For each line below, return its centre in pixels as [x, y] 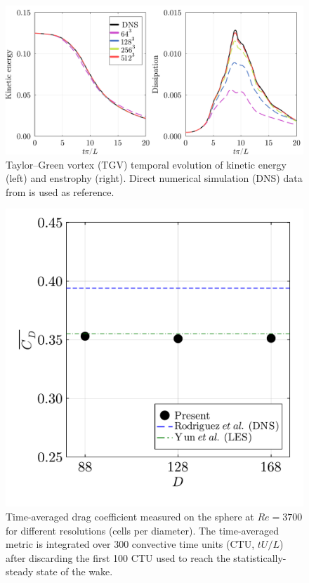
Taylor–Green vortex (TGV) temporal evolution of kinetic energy [146, 164]
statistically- [260, 557]
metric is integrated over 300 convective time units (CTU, [130, 544]
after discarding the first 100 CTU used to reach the [118, 557]
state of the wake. [75, 571]
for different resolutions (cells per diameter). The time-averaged [142, 530]
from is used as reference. [60, 191]
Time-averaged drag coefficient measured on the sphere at [130, 516]
